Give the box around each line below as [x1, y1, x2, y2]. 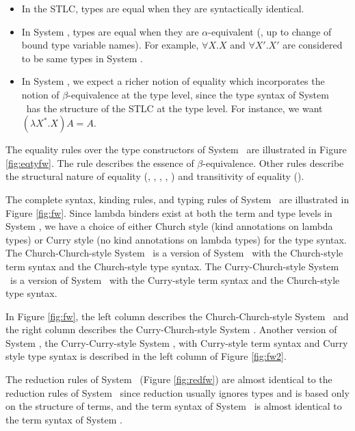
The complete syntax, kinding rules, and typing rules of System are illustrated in [5, 192, 350, 206]
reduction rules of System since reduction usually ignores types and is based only [5, 385, 350, 400]
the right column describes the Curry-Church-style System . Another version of [5, 322, 337, 337]
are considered [282, 38, 343, 52]
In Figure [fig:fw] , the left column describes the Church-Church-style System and [5, 309, 349, 323]
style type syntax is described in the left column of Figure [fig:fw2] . [5, 349, 287, 363]
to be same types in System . [21, 51, 143, 65]
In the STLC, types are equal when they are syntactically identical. [21, 1, 304, 15]
